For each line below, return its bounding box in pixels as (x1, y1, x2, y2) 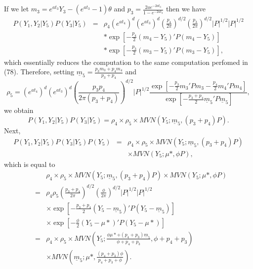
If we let (4, 3, 29, 14)
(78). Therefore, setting (4, 66, 75, 77)
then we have (166, 3, 206, 14)
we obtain (4, 105, 34, 115)
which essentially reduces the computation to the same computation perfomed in (4, 56, 248, 67)
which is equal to (4, 159, 55, 169)
